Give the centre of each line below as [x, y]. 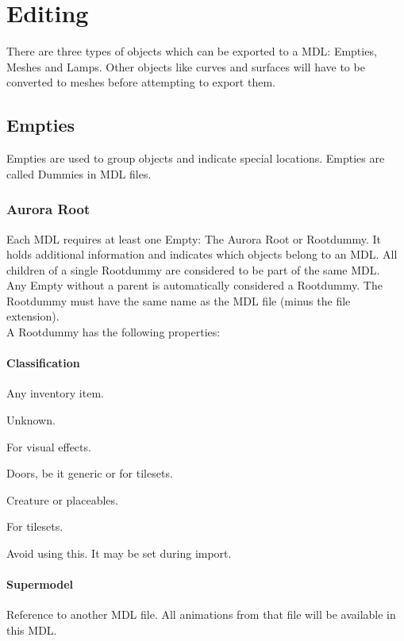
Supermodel [40, 584]
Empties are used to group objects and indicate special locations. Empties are [196, 158]
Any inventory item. [55, 393]
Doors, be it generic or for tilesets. [90, 473]
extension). [33, 316]
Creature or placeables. [62, 499]
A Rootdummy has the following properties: [114, 332]
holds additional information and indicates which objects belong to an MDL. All [202, 254]
